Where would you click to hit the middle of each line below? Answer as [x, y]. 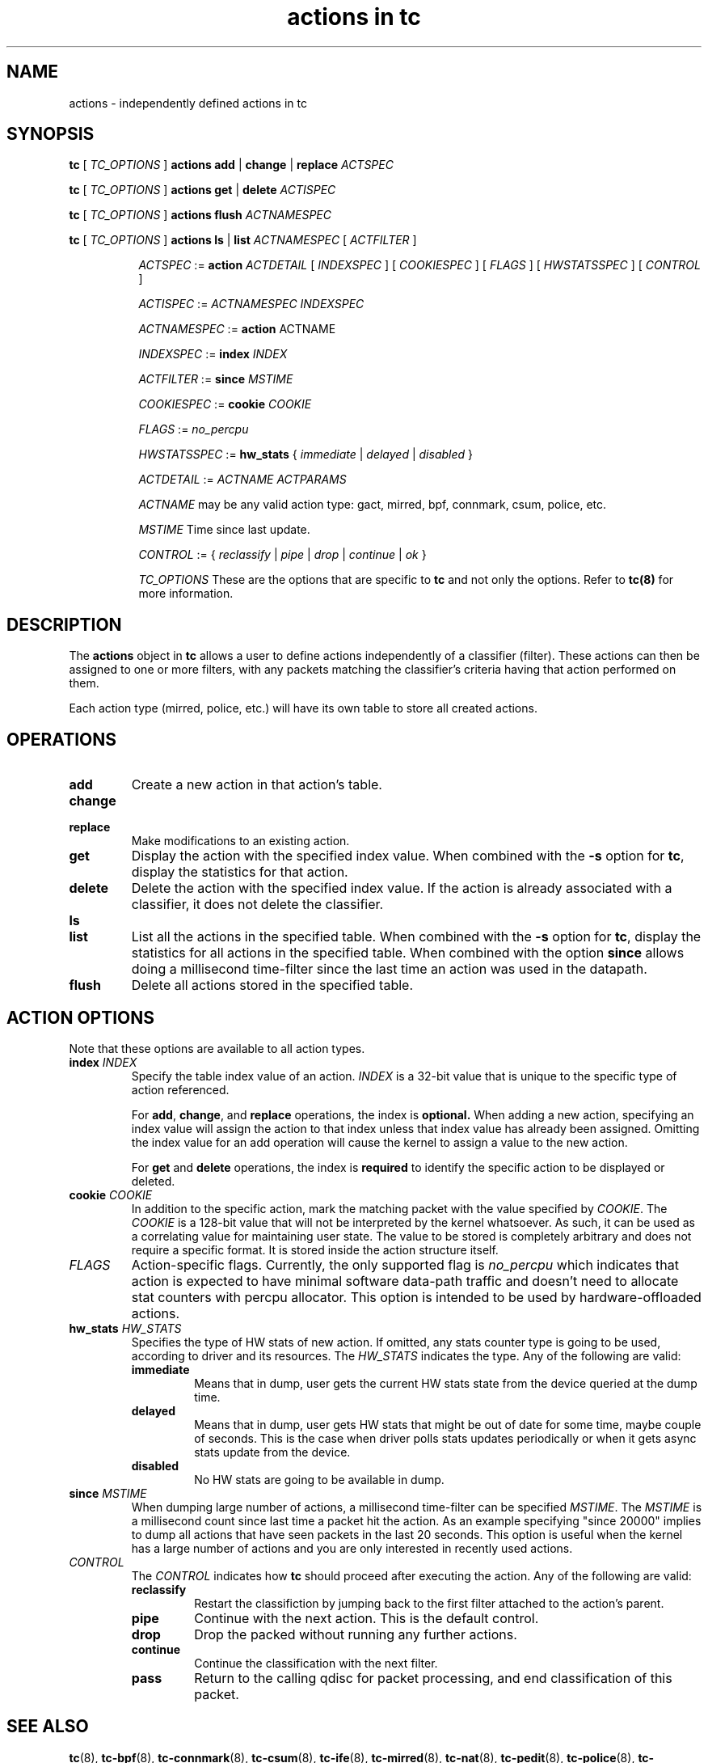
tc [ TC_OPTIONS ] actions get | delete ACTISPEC [202, 190]
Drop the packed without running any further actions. [356, 1634]
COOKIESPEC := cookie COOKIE [225, 404]
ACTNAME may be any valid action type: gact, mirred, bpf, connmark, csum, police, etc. [373, 505]
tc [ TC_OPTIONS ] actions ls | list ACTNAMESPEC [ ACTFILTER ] [243, 240]
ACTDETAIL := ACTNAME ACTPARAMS [242, 480]
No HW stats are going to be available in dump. [319, 1479]
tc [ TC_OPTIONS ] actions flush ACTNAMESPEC [200, 215]
